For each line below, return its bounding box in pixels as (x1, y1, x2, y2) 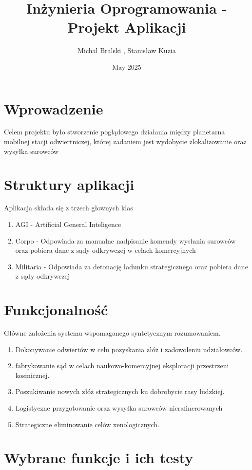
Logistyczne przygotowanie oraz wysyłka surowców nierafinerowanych (15, 403, 223, 413)
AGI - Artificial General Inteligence (15, 219, 121, 229)
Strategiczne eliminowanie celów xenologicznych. (15, 419, 159, 429)
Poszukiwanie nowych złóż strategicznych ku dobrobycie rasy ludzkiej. (15, 386, 225, 396)
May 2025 (112, 61, 141, 72)
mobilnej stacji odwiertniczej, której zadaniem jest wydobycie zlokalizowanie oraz (4, 136, 247, 147)
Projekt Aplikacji (67, 17, 186, 37)
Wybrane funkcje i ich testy (4, 448, 194, 468)
